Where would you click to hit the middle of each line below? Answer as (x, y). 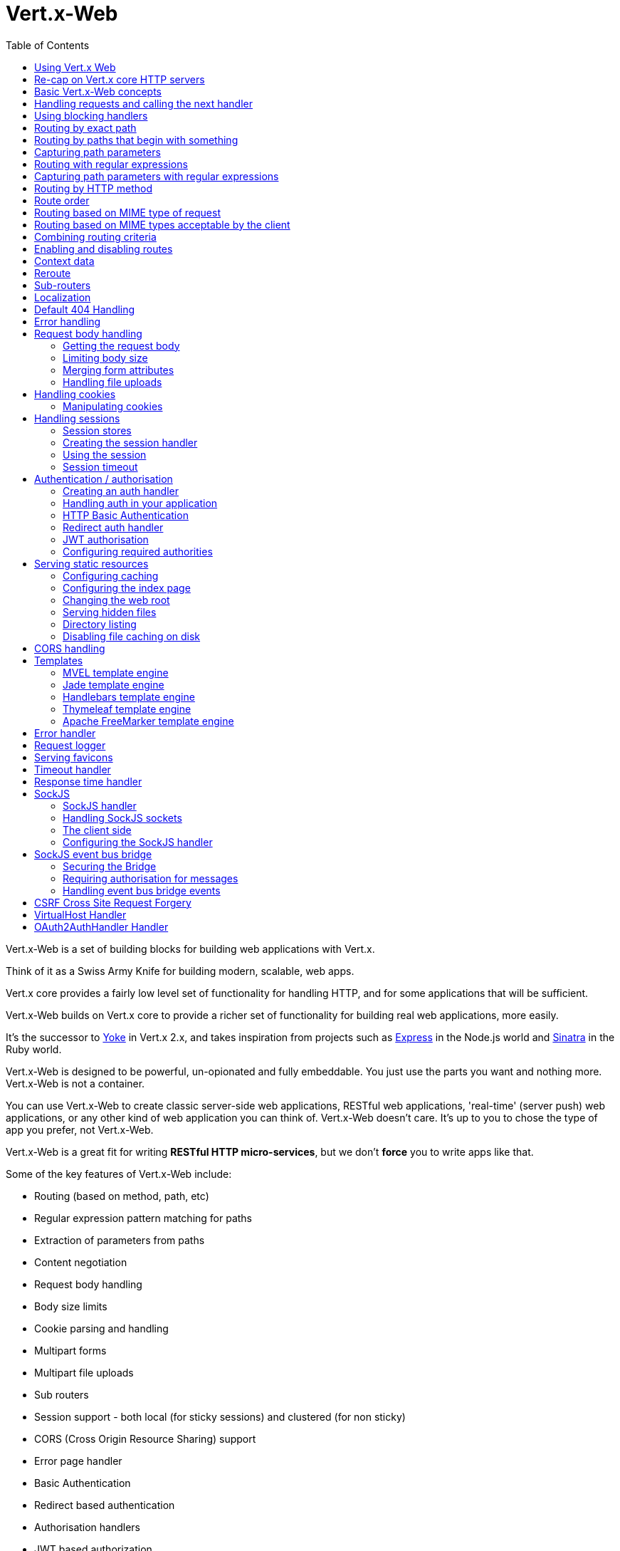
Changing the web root (116, 600)
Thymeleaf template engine (127, 709)
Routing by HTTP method (93, 188)
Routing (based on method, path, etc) (122, 1196)
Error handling (68, 321)
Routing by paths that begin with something (136, 140)
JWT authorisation (106, 539)
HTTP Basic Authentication (126, 515)
